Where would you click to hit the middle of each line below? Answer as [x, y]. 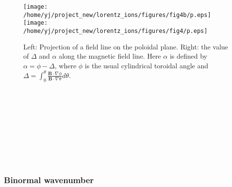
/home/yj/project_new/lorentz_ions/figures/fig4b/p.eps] [117, 15]
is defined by [188, 56]
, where [66, 65]
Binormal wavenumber [49, 179]
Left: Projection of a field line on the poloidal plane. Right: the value [126, 46]
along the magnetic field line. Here [110, 56]
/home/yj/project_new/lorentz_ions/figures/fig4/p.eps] [116, 31]
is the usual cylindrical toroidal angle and [147, 65]
